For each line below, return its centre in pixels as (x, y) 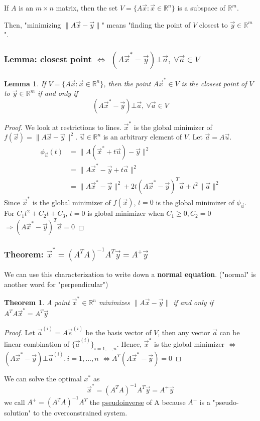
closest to (213, 24)
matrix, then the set (87, 8)
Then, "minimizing (33, 24)
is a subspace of (201, 8)
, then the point (127, 83)
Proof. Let (20, 332)
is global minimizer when (126, 213)
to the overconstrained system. (80, 413)
